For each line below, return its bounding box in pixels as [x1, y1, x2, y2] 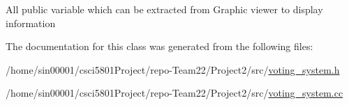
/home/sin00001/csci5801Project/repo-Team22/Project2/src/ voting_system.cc [6, 86, 343, 100]
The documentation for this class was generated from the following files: [6, 39, 313, 54]
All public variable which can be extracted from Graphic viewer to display [6, 2, 323, 16]
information [6, 15, 56, 30]
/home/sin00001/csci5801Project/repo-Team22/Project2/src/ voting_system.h [6, 62, 340, 76]
